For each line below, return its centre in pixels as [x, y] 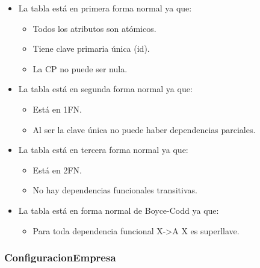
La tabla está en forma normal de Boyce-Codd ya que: [119, 210]
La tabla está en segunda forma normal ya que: [105, 89]
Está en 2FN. [57, 170]
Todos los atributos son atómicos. [94, 28]
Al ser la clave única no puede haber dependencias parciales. [144, 129]
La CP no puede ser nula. [80, 68]
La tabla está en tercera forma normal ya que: [103, 150]
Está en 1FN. [57, 109]
